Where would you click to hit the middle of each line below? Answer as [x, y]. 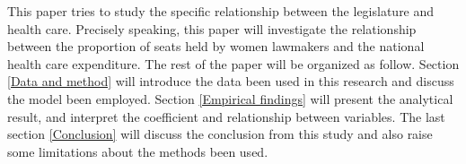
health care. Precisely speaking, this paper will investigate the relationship [212, 28]
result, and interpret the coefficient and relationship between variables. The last [226, 116]
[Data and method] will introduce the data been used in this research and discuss [231, 81]
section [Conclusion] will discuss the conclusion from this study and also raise [220, 134]
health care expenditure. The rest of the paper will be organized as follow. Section [233, 63]
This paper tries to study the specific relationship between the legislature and [221, 11]
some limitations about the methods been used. [138, 151]
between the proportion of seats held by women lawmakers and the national [216, 46]
